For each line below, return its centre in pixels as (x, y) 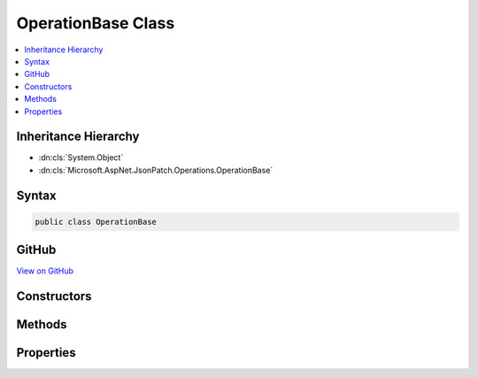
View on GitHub (45, 271)
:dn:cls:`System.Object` (81, 158)
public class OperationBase (96, 222)
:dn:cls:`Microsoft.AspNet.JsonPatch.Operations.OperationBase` (156, 170)
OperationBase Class (96, 23)
